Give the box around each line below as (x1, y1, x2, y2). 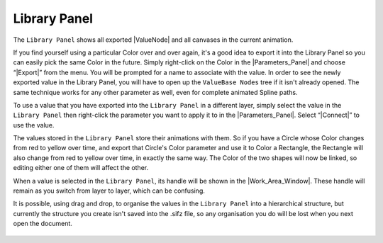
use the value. (13, 120, 55, 129)
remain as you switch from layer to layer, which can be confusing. (13, 186, 205, 195)
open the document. (13, 220, 72, 228)
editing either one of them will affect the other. (13, 164, 149, 172)
